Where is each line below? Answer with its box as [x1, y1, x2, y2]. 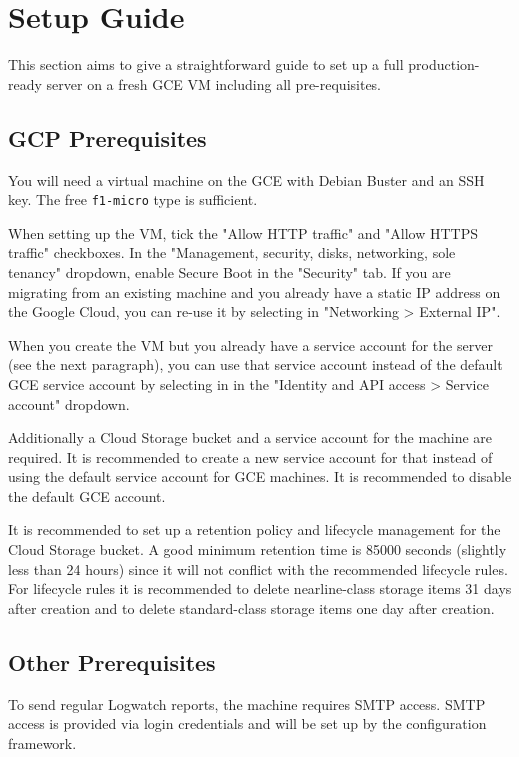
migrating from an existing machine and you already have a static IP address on [8, 281, 501, 302]
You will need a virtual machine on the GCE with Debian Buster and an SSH [8, 169, 485, 190]
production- [408, 54, 480, 75]
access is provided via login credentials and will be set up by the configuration [8, 713, 487, 734]
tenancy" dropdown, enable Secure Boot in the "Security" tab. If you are [8, 261, 451, 282]
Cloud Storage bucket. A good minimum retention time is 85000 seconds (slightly [8, 539, 507, 560]
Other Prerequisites [8, 646, 216, 677]
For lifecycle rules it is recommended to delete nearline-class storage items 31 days [8, 578, 512, 599]
